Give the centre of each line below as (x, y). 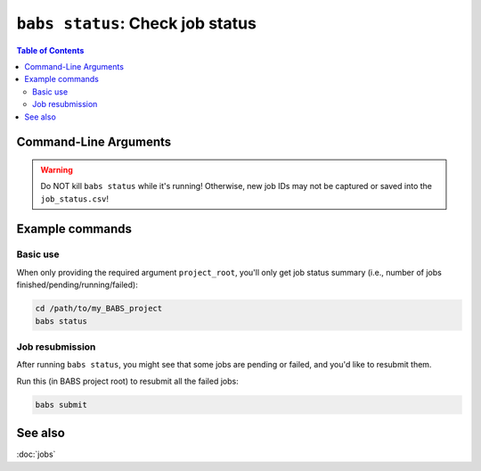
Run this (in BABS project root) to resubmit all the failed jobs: (128, 381)
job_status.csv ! (75, 198)
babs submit (61, 405)
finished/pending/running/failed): (77, 285)
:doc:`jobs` (36, 454)
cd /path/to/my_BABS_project (99, 309)
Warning (57, 169)
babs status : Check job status (137, 23)
